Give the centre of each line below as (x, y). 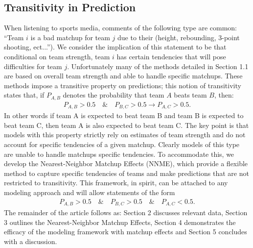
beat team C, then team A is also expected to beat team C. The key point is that (126, 125)
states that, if (24, 95)
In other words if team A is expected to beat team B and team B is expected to (124, 115)
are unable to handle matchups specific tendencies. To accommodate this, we (119, 154)
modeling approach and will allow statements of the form (90, 192)
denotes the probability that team (114, 95)
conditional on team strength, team (57, 56)
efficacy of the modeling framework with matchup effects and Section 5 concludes (126, 232)
